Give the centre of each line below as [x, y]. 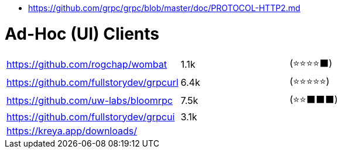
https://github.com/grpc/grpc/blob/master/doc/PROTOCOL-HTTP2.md [164, 8]
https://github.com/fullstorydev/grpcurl [93, 82]
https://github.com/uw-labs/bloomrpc [90, 100]
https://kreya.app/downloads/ [72, 131]
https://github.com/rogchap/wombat [87, 64]
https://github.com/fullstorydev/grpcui [91, 117]
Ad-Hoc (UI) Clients [82, 34]
